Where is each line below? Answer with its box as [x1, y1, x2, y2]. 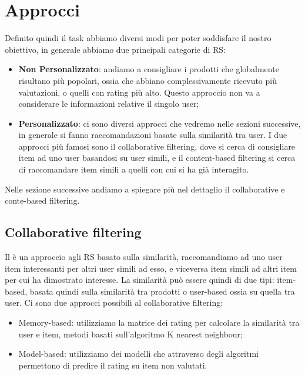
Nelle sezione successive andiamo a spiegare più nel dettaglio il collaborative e [5, 183, 285, 195]
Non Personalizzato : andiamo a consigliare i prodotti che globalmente [18, 63, 279, 75]
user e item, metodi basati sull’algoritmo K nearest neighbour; [18, 327, 243, 340]
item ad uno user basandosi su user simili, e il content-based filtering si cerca [18, 151, 296, 164]
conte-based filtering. [5, 194, 80, 207]
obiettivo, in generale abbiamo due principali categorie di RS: [5, 43, 226, 55]
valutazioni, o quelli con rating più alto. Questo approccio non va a [18, 86, 260, 98]
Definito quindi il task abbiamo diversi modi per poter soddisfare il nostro [5, 32, 272, 44]
